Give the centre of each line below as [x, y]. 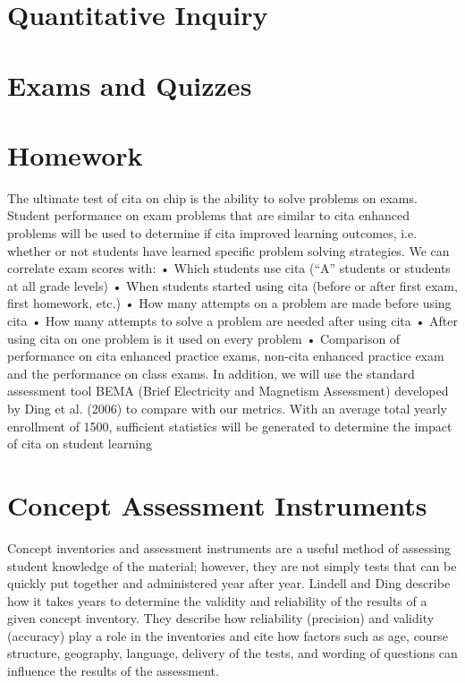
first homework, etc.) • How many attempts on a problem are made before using [229, 303]
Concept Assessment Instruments [217, 504]
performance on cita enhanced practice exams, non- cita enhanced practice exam [226, 356]
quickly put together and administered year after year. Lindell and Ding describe [229, 583]
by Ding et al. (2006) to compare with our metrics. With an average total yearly [228, 408]
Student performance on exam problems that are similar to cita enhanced [208, 215]
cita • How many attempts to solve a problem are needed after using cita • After [232, 321]
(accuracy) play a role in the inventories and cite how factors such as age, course [228, 635]
